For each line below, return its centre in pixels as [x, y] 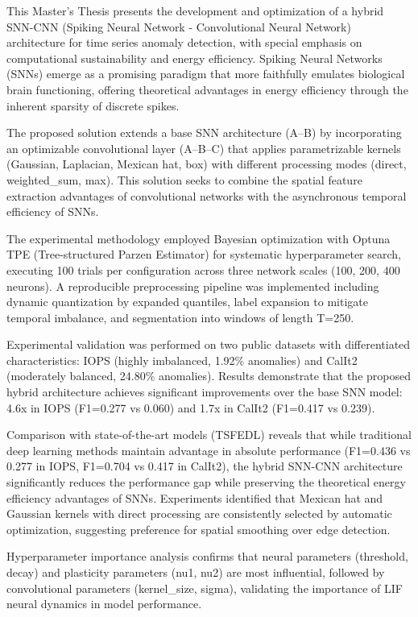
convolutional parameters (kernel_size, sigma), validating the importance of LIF [205, 588]
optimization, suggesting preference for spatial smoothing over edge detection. [199, 529]
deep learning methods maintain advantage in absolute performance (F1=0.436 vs [209, 450]
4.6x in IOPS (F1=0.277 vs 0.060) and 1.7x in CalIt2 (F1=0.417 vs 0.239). [191, 407]
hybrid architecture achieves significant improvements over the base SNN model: [205, 392]
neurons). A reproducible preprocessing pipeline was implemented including [193, 286]
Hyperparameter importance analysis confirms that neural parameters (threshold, [207, 556]
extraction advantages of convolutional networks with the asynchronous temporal [207, 195]
